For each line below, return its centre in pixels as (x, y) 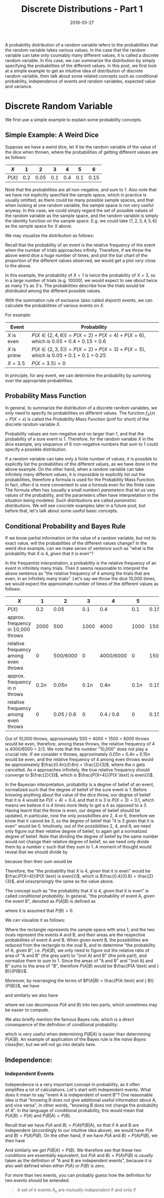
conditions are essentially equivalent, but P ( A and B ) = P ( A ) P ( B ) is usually (79, 1155)
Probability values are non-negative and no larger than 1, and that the (75, 434)
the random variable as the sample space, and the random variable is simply (82, 216)
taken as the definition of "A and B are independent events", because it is (79, 1160)
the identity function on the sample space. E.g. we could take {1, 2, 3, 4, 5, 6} (81, 220)
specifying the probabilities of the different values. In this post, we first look (81, 65)
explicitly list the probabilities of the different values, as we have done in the (81, 464)
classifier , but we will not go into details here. (51, 1045)
